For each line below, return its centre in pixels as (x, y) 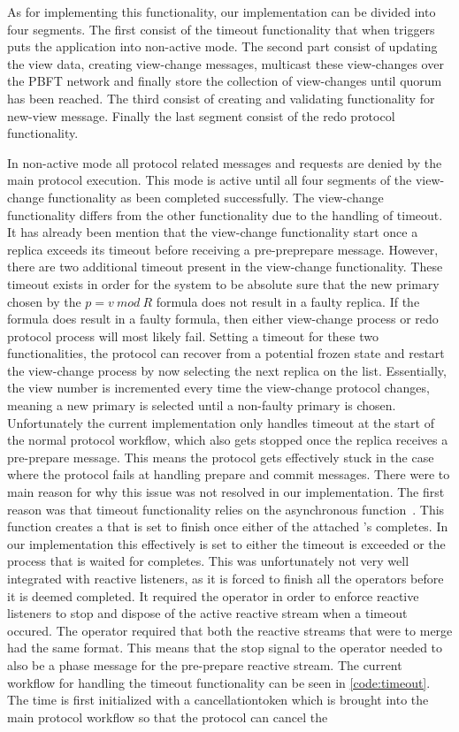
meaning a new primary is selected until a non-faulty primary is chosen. (202, 405)
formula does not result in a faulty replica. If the (288, 301)
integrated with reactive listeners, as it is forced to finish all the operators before (226, 578)
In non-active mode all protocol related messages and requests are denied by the (225, 162)
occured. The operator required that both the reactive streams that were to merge (230, 630)
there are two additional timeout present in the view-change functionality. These (225, 267)
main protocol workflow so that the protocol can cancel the (168, 717)
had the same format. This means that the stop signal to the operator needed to (225, 648)
